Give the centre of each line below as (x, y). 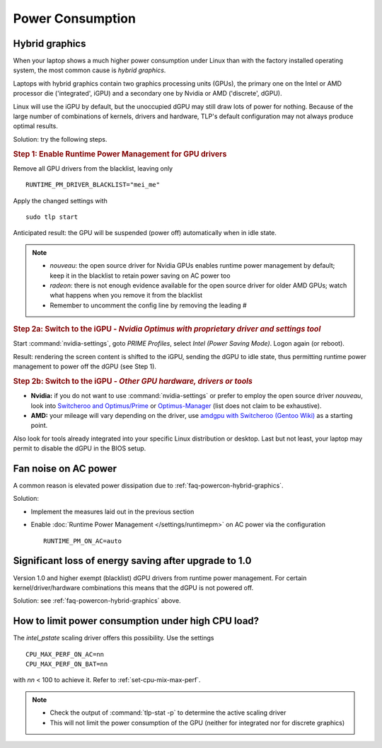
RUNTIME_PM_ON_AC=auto (83, 541)
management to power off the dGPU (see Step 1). (85, 367)
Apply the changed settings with (60, 200)
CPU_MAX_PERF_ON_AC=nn (65, 654)
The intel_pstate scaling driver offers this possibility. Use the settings (114, 638)
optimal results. (35, 126)
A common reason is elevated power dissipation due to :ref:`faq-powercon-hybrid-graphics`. (148, 486)
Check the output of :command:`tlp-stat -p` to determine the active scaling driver (168, 713)
